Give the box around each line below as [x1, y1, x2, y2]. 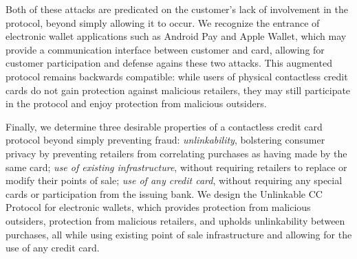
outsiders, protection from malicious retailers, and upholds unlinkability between [6, 213, 345, 227]
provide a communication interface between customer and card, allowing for [6, 42, 325, 56]
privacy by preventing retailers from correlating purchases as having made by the [6, 146, 347, 160]
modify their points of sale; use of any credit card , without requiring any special [6, 173, 343, 188]
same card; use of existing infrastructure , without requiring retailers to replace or [6, 159, 347, 174]
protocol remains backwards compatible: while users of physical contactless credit [6, 69, 348, 83]
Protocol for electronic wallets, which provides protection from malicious [6, 200, 311, 214]
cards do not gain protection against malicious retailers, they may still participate [6, 82, 351, 97]
